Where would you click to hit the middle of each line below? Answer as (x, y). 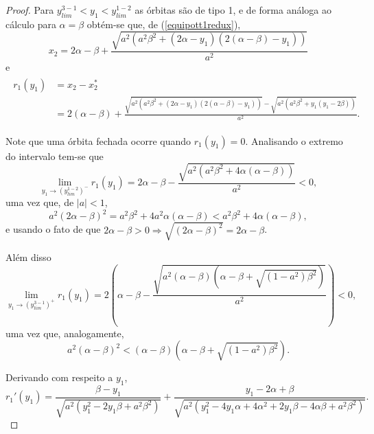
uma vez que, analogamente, (65, 333)
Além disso (28, 256)
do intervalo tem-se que (55, 156)
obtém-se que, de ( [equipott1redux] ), (164, 24)
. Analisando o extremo (294, 140)
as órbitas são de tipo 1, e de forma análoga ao (233, 10)
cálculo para (31, 24)
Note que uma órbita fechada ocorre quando (98, 140)
